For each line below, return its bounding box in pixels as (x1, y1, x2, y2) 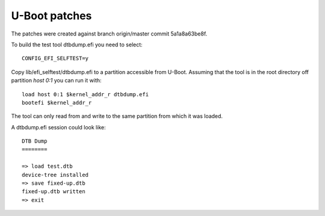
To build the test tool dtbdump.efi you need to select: (11, 41, 143, 48)
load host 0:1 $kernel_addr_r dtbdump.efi (22, 91, 149, 97)
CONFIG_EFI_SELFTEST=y (22, 55, 89, 62)
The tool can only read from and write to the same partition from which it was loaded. (11, 113, 223, 120)
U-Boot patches (11, 9, 92, 22)
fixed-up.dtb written (22, 188, 85, 195)
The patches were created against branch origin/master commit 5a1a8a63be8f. (11, 30, 208, 37)
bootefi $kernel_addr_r (22, 99, 92, 106)
